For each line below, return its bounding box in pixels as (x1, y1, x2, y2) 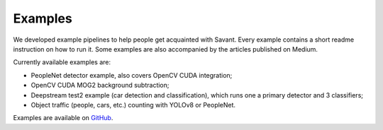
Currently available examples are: (13, 58, 111, 66)
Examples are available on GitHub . (13, 114, 113, 122)
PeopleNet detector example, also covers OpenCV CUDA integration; (30, 71, 233, 79)
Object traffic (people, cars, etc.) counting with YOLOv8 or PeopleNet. (30, 100, 236, 109)
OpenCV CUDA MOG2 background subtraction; (30, 81, 170, 90)
